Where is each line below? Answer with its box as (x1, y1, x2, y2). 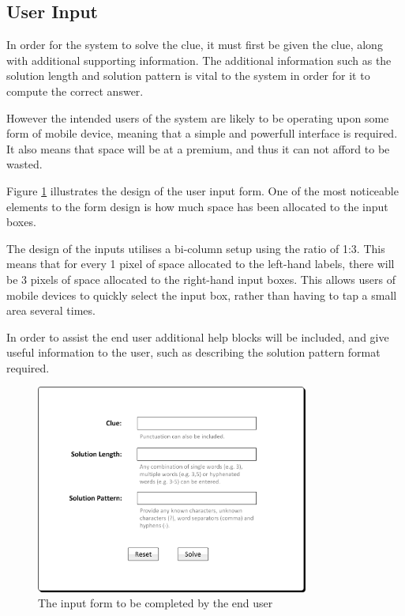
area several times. (6, 302, 96, 319)
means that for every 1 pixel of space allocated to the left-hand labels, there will (6, 255, 395, 272)
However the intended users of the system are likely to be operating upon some (6, 109, 389, 126)
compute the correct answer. (6, 82, 144, 99)
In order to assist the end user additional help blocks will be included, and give (6, 328, 389, 345)
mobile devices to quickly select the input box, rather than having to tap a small (6, 286, 397, 303)
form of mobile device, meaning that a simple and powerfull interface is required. (6, 125, 398, 142)
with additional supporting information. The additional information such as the (6, 51, 392, 68)
